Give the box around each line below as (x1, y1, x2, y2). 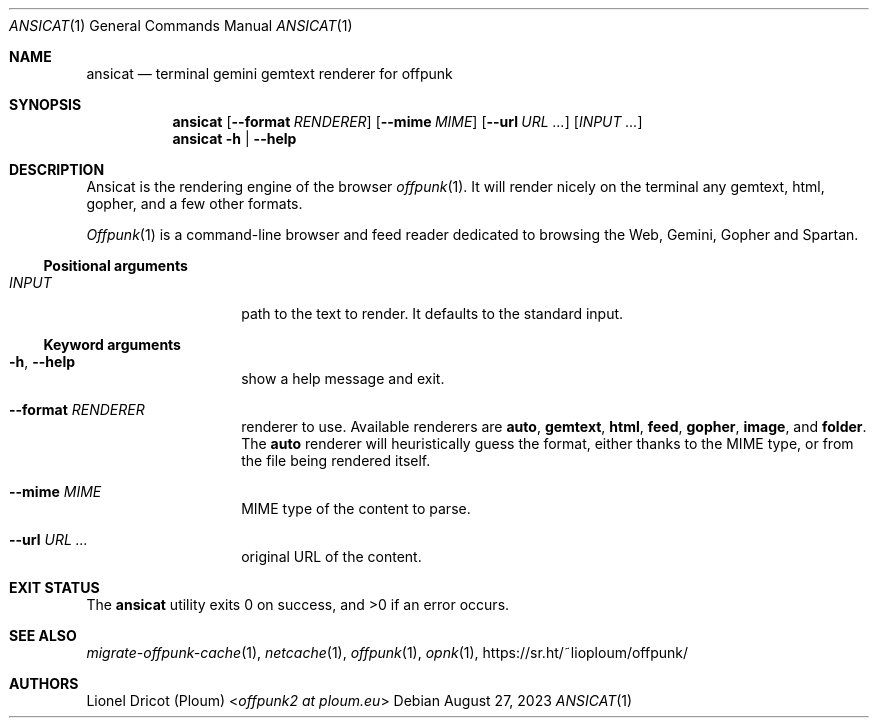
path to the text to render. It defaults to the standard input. (241, 305, 624, 322)
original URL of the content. (241, 548, 422, 565)
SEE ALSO (9, 627, 77, 644)
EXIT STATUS (9, 579, 100, 596)
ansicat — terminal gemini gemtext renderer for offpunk (86, 65, 453, 82)
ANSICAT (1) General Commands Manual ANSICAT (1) (9, 17, 353, 34)
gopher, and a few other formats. (86, 195, 303, 212)
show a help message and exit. (241, 370, 445, 387)
